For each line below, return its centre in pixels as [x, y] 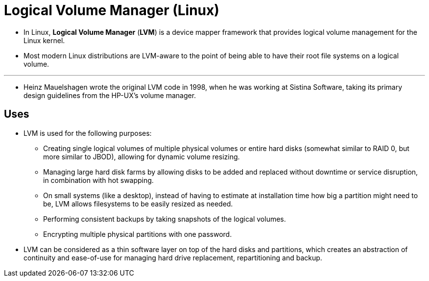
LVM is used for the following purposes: [88, 133]
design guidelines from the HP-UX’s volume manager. [110, 95]
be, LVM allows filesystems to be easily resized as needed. [138, 204]
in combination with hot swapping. [98, 180]
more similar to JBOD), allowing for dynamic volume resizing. [142, 156]
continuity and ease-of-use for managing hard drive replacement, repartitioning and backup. [173, 257]
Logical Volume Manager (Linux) [112, 10]
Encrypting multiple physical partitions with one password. [138, 234]
